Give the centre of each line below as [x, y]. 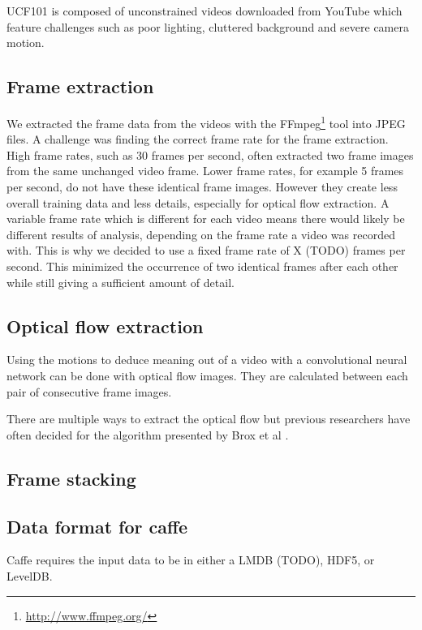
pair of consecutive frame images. [89, 391]
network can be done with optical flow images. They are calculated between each [207, 375]
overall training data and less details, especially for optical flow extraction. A [198, 202]
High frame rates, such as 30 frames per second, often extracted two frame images [210, 154]
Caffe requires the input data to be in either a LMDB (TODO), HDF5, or [191, 560]
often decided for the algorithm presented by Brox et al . [148, 434]
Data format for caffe [97, 526]
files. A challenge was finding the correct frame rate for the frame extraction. [198, 139]
